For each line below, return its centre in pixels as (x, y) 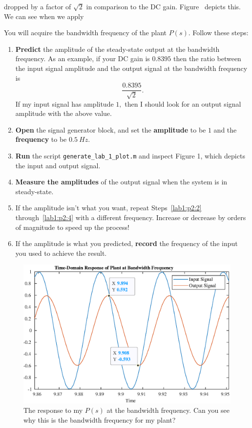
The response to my (53, 410)
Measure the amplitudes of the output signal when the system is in (121, 182)
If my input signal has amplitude (64, 103)
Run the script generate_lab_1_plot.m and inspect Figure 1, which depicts (130, 155)
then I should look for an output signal (183, 103)
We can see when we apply (44, 16)
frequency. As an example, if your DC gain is (83, 58)
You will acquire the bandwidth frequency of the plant (85, 33)
